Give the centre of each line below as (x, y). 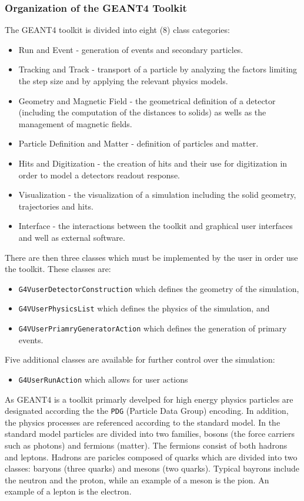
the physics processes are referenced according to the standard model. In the (143, 422)
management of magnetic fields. (75, 123)
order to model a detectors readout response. (99, 175)
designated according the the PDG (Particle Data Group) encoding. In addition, (147, 411)
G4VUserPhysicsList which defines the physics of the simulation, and (144, 308)
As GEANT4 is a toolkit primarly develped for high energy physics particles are (149, 399)
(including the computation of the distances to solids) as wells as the (142, 112)
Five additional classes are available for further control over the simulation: (140, 359)
